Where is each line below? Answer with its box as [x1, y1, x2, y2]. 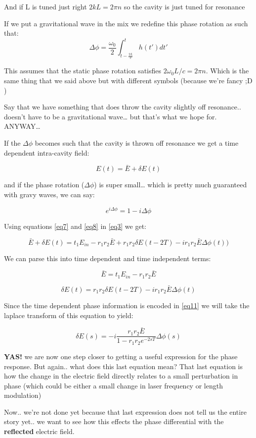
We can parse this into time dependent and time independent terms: [4, 253, 211, 263]
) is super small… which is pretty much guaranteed [94, 179, 247, 190]
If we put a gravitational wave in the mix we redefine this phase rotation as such [4, 18, 248, 28]
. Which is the [206, 65, 249, 76]
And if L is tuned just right [4, 1, 87, 11]
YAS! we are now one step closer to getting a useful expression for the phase [4, 351, 238, 361]
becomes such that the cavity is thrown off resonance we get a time [35, 138, 239, 148]
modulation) [4, 390, 42, 400]
